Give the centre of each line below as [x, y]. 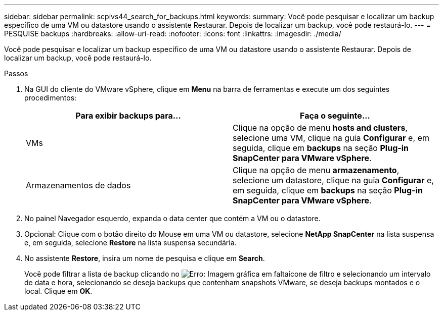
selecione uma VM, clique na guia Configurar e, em [331, 138]
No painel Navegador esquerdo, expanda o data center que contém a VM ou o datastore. [172, 218]
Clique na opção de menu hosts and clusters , [320, 128]
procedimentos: [51, 98]
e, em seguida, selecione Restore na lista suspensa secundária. [130, 243]
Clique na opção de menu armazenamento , [316, 170]
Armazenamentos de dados [78, 185]
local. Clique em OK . [58, 291]
